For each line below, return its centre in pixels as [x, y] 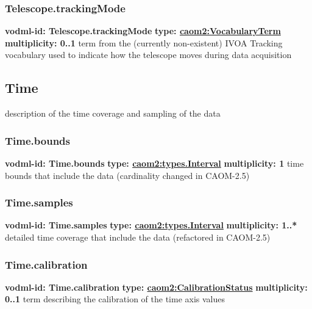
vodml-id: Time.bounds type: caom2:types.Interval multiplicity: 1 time [154, 163]
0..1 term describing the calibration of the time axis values [115, 299]
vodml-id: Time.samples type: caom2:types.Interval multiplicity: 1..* [151, 225]
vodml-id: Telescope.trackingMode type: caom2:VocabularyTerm [143, 31]
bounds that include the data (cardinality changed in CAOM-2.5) [127, 175]
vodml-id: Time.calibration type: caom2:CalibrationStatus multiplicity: [156, 287]
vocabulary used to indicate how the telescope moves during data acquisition [148, 55]
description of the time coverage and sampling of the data [113, 113]
